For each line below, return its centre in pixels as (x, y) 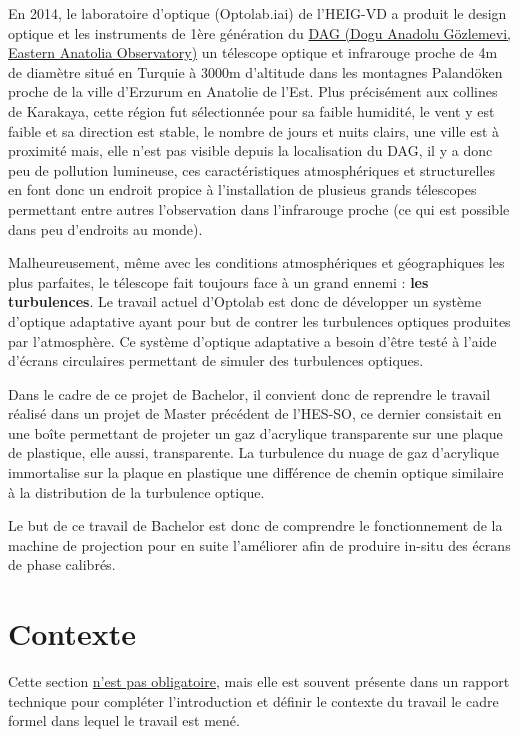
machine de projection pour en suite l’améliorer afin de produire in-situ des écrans (259, 544)
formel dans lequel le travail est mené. (124, 720)
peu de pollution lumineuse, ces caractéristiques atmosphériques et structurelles (251, 169)
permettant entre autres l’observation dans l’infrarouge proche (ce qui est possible (259, 208)
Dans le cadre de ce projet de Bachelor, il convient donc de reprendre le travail (249, 393)
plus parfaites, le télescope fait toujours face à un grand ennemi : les (218, 281)
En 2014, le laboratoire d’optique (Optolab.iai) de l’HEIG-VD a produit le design (257, 13)
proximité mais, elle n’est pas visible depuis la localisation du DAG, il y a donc (250, 150)
